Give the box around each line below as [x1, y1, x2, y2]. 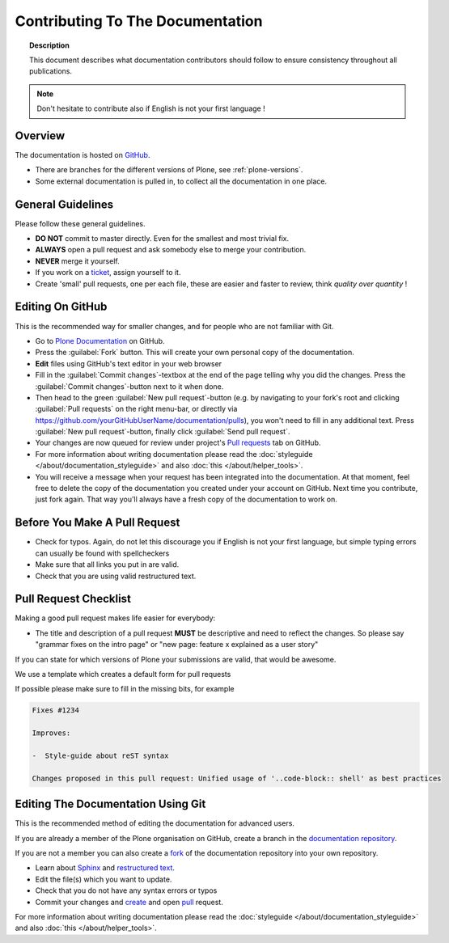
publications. [29, 66, 73, 76]
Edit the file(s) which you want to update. [35, 874, 172, 884]
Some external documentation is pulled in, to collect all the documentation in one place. [35, 176, 328, 186]
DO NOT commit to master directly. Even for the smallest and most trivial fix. [35, 234, 290, 243]
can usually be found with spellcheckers [35, 548, 170, 558]
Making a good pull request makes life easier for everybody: [15, 613, 216, 623]
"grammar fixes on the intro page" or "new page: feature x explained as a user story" [35, 640, 319, 649]
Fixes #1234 [32, 706, 80, 715]
